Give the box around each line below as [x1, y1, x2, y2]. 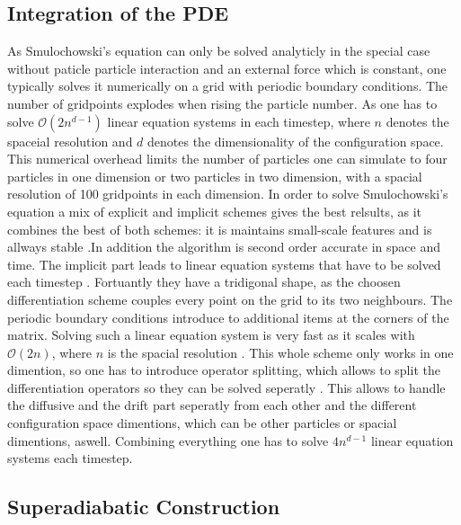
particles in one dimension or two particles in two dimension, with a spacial [7, 166, 422, 185]
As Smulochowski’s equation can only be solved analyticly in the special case [7, 41, 430, 60]
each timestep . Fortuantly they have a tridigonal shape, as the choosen [7, 272, 401, 291]
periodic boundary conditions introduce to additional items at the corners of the [7, 307, 449, 326]
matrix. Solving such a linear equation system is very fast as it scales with [7, 325, 415, 344]
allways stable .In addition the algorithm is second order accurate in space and [7, 237, 440, 256]
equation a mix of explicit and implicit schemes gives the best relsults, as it [7, 201, 421, 220]
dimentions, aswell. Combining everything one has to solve [7, 431, 329, 449]
